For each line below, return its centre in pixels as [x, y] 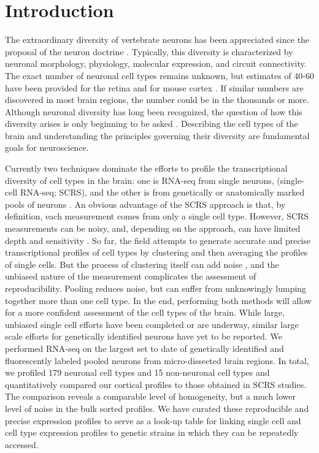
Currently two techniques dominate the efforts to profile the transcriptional [146, 168]
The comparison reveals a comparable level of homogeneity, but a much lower [150, 396]
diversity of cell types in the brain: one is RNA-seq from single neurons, [140, 180]
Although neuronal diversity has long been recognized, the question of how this [154, 111]
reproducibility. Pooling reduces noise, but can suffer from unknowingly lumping [156, 288]
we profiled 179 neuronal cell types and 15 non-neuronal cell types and [137, 372]
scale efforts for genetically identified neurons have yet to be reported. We [144, 336]
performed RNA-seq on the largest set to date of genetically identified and [144, 348]
